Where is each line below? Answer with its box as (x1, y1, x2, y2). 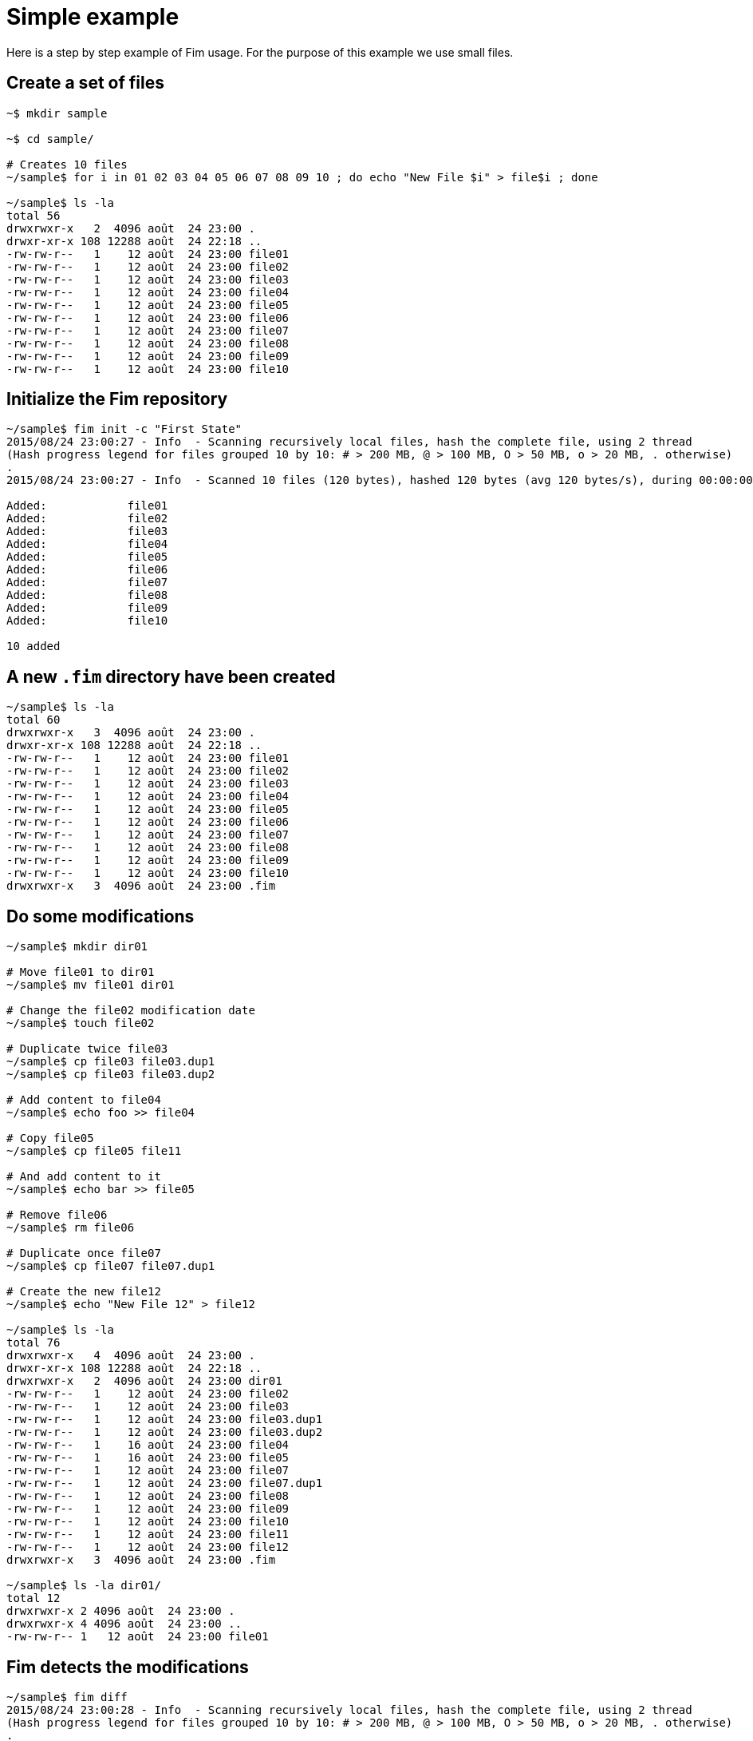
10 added (6, 640, 61, 653)
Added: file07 (6, 576, 168, 589)
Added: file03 (6, 525, 168, 538)
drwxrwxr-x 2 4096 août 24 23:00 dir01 (6, 1374, 282, 1388)
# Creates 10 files (6, 157, 128, 171)
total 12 (6, 1592, 61, 1605)
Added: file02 (6, 512, 168, 525)
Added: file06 (6, 563, 168, 577)
